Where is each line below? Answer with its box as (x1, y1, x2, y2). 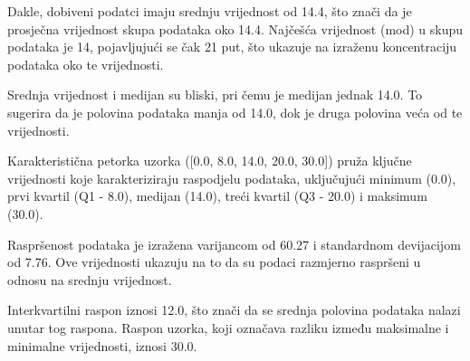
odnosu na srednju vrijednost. (7, 270, 172, 289)
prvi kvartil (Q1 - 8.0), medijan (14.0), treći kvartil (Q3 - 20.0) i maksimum (7, 186, 427, 205)
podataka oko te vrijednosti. (7, 54, 164, 73)
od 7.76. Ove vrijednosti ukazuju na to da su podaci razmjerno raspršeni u (7, 252, 421, 271)
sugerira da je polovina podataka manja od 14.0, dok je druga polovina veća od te (7, 102, 463, 121)
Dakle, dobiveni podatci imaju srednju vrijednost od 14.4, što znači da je (7, 2, 412, 20)
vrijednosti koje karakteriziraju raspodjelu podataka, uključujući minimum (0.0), (7, 168, 456, 187)
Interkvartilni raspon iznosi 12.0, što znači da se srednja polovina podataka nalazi (7, 300, 461, 319)
